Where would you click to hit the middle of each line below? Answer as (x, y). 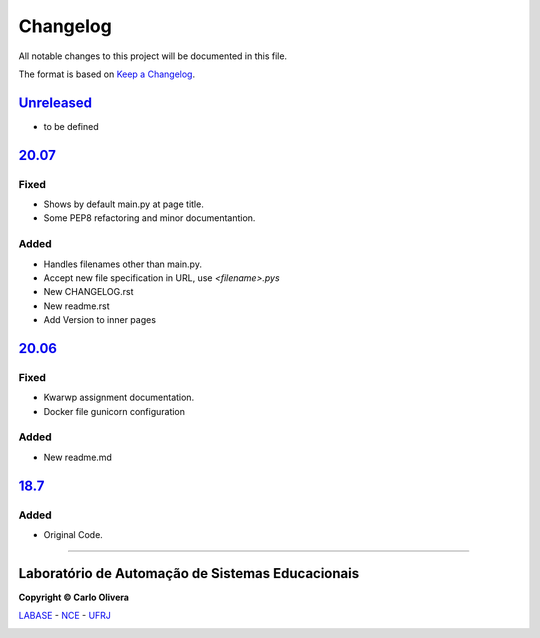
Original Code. (73, 534)
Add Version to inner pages (100, 320)
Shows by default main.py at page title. (123, 204)
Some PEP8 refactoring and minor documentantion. (149, 218)
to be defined (71, 126)
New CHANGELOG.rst (88, 292)
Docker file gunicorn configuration (114, 411)
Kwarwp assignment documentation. (119, 397)
